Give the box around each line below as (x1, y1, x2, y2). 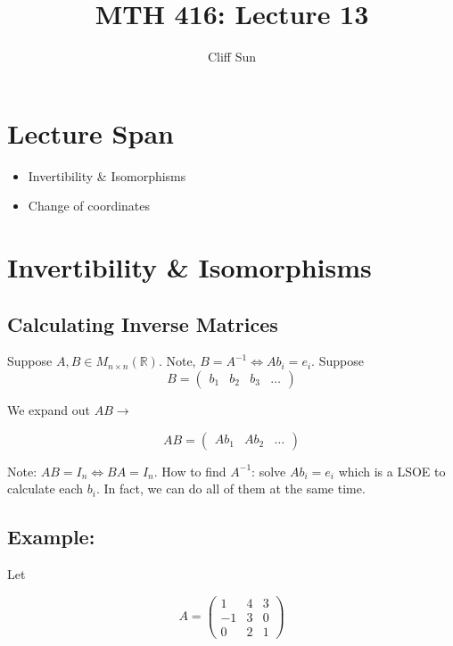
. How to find (153, 461, 226, 480)
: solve (251, 461, 286, 480)
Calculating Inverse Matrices (7, 310, 278, 337)
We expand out (7, 401, 90, 419)
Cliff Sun (207, 47, 257, 66)
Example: (7, 523, 95, 551)
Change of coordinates (28, 196, 151, 215)
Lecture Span (7, 114, 174, 151)
